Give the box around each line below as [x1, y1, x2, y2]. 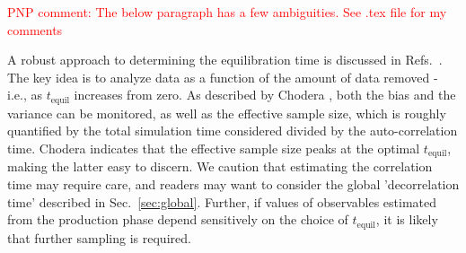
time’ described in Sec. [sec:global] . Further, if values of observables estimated [7, 192, 437, 211]
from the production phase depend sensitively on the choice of [7, 210, 348, 229]
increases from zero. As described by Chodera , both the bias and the [74, 85, 456, 104]
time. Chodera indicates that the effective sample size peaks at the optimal [7, 139, 420, 158]
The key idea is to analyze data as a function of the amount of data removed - [7, 67, 438, 86]
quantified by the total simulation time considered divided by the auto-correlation [7, 121, 458, 140]
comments [7, 20, 63, 39]
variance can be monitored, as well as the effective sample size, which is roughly [7, 103, 446, 122]
